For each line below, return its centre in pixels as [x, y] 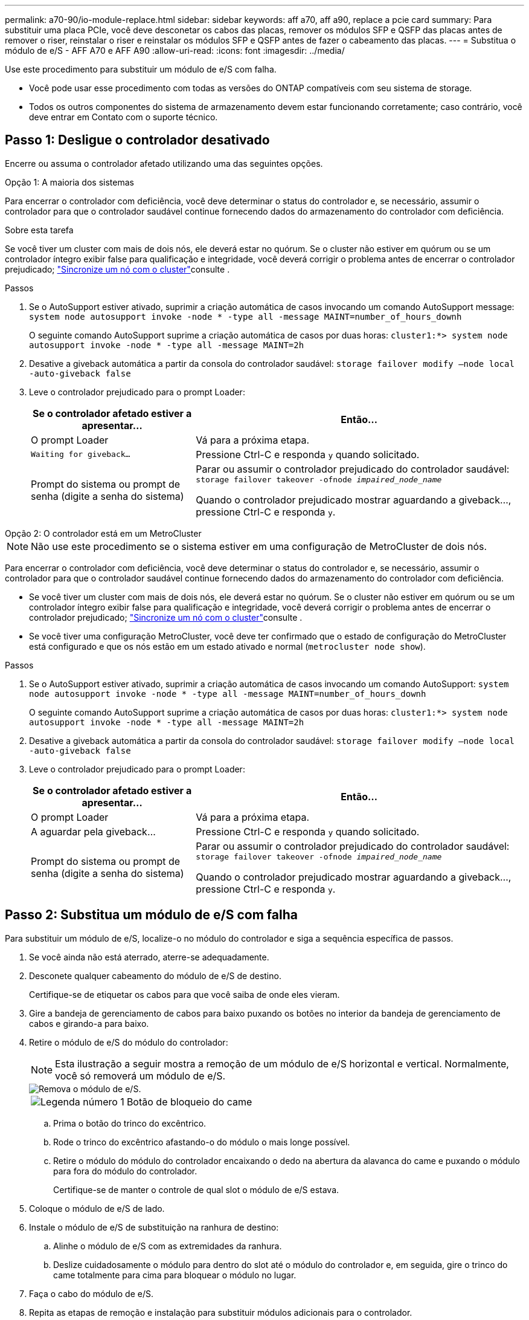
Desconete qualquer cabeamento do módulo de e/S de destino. [155, 975]
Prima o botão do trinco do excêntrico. [130, 1123]
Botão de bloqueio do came [189, 1102]
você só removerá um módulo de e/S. [140, 1076]
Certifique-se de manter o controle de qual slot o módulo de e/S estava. [196, 1189]
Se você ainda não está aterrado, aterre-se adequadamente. [149, 957]
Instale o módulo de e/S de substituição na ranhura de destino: [154, 1227]
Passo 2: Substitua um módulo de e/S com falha [151, 915]
